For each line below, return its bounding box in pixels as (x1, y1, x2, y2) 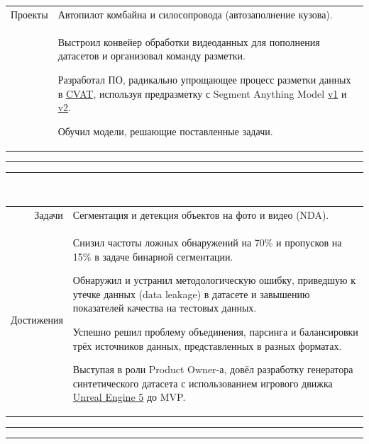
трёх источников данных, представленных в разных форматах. (72, 338, 342, 353)
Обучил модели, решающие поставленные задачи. (57, 123, 273, 138)
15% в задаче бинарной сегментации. (72, 249, 233, 263)
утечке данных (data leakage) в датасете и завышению (72, 286, 310, 301)
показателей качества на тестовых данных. (72, 300, 257, 315)
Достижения (11, 312, 63, 327)
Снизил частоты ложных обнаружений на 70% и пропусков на (72, 235, 342, 250)
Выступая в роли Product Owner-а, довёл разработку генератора (72, 362, 353, 377)
